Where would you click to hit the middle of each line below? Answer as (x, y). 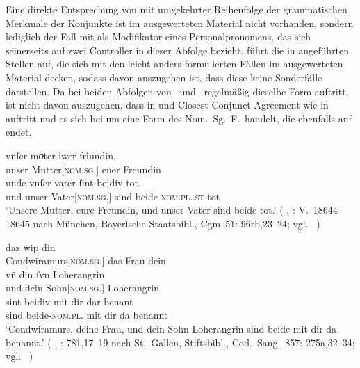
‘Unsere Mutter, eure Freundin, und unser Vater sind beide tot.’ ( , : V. (157, 210)
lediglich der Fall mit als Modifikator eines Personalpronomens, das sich (158, 37)
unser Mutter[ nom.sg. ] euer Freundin (83, 169)
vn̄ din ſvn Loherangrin (55, 274)
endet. (19, 132)
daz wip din (31, 247)
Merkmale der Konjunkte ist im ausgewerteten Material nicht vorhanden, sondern (180, 23)
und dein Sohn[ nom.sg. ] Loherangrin (83, 288)
